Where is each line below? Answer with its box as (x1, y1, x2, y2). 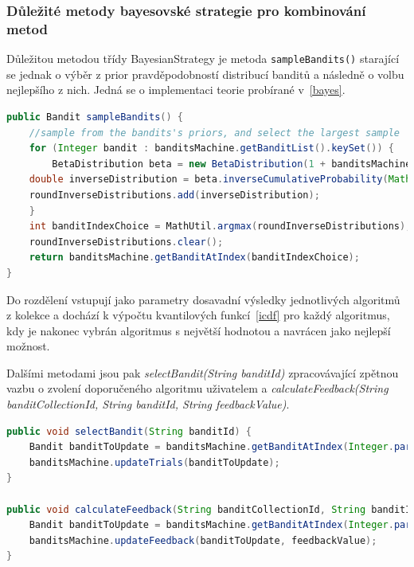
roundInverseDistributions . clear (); (29, 236, 224, 248)
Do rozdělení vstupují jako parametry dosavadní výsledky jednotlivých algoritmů (6, 291, 400, 307)
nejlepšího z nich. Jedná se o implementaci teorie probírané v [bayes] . (6, 81, 346, 98)
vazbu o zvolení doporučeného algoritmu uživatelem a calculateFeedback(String (6, 380, 389, 397)
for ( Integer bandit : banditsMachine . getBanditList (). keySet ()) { (29, 143, 394, 154)
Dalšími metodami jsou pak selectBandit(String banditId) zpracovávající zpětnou (6, 364, 399, 381)
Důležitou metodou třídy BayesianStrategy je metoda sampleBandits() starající (6, 50, 400, 67)
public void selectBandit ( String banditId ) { (6, 425, 252, 437)
